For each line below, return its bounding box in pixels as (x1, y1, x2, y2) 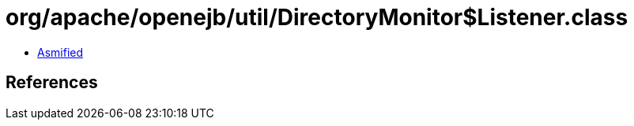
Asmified (37, 45, 84, 59)
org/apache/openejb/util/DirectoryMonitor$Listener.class (6, 4, 628, 31)
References (6, 72, 98, 93)
